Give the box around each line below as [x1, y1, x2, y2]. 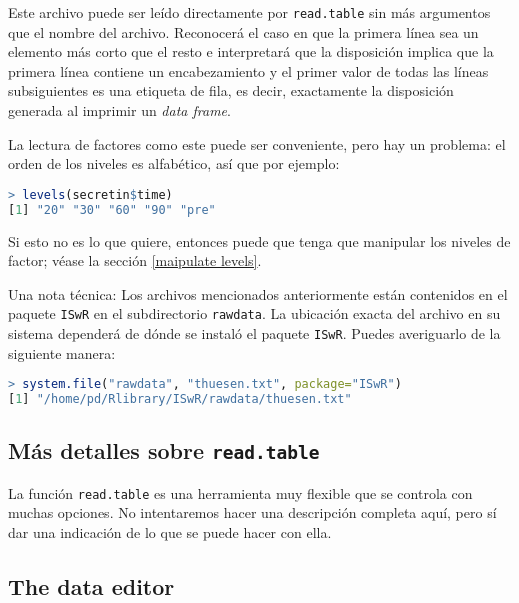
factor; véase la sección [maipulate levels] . [8, 250, 262, 271]
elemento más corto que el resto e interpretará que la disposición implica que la [8, 41, 494, 62]
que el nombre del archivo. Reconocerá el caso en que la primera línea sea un [8, 21, 479, 42]
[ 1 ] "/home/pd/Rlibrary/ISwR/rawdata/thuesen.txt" [8, 392, 352, 407]
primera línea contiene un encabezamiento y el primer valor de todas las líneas [8, 60, 489, 81]
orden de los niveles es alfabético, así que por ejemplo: [8, 153, 340, 174]
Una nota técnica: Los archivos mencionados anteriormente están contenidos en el [8, 283, 508, 304]
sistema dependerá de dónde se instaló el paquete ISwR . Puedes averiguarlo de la [8, 323, 501, 343]
